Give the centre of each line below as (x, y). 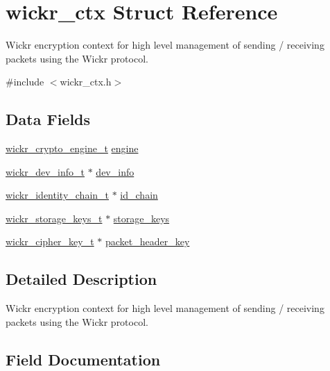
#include (25, 82)
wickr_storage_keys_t (54, 218)
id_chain (139, 195)
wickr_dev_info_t (45, 171)
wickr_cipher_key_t (50, 241)
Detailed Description (81, 279)
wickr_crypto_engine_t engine (72, 148)
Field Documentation (83, 359)
